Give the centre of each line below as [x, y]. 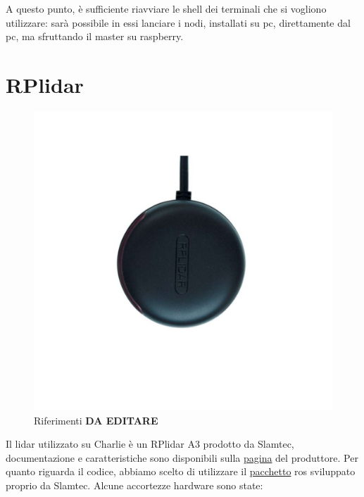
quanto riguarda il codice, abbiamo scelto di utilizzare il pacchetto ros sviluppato [181, 471]
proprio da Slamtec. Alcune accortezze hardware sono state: [134, 485]
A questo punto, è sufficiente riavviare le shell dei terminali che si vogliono [166, 8]
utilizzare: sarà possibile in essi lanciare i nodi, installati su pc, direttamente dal [178, 22]
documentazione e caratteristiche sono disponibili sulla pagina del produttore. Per [182, 457]
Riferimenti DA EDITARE [96, 420]
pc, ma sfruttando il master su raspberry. [95, 36]
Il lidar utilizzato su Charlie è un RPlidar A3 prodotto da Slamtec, [150, 444]
